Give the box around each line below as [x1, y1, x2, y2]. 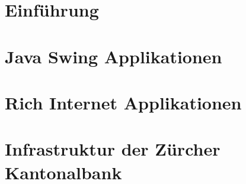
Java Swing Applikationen [5, 44, 222, 68]
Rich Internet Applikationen [5, 90, 242, 114]
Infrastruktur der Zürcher [5, 137, 221, 161]
